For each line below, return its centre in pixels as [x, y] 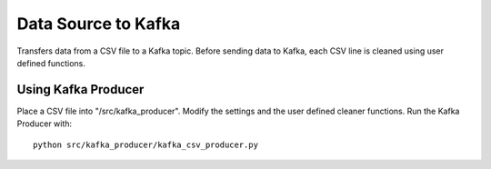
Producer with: [45, 124]
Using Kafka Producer [80, 89]
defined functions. [51, 63]
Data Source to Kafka [99, 24]
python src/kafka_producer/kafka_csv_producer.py [146, 144]
